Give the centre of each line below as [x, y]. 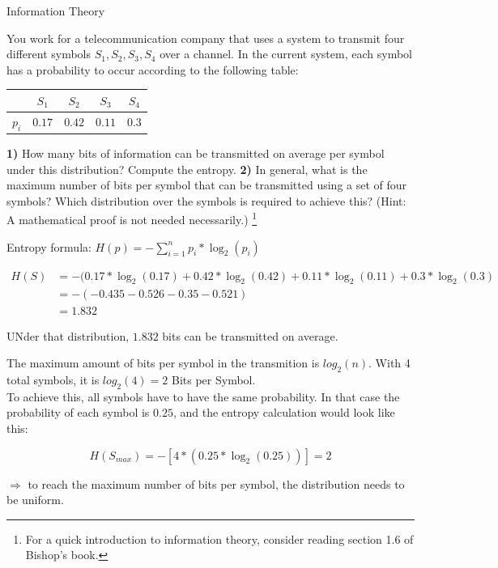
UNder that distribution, [68, 335]
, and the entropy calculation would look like [284, 412]
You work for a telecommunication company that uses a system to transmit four [206, 38]
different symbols [49, 54]
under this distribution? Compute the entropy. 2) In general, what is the [187, 169]
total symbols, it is [53, 379]
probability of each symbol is [78, 412]
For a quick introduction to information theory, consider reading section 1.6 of [219, 538]
